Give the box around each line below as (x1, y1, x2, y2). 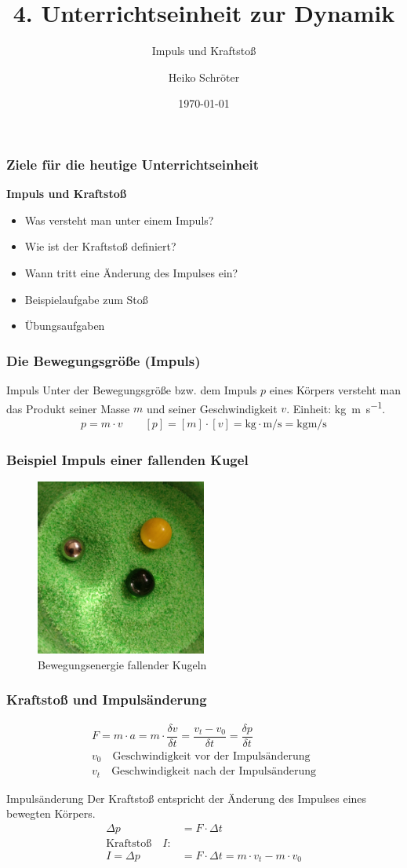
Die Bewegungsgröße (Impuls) (6, 350, 201, 370)
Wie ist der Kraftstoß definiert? (24, 238, 176, 255)
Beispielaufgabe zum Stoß (24, 291, 148, 307)
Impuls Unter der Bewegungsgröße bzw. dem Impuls (6, 381, 257, 397)
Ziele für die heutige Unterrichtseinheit (6, 154, 260, 174)
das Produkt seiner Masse (6, 400, 130, 416)
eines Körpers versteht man (269, 381, 401, 397)
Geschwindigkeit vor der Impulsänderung (112, 750, 311, 762)
